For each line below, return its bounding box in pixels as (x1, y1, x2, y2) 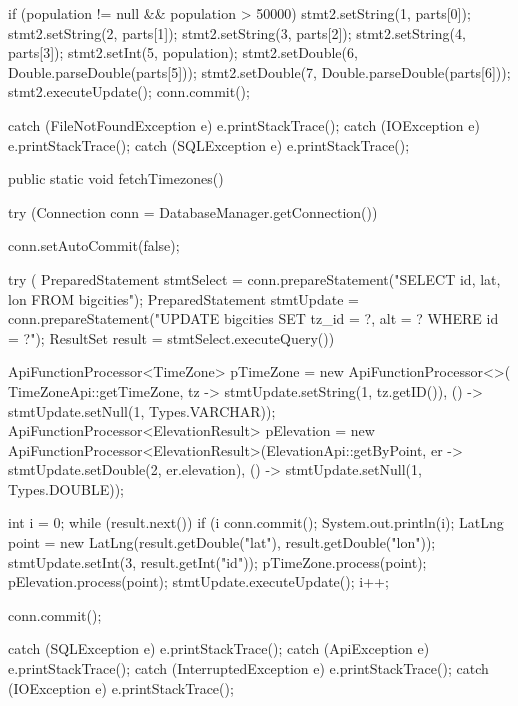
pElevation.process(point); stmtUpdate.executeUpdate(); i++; (8, 571, 389, 592)
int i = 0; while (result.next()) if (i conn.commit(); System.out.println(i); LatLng (8, 512, 504, 533)
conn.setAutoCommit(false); (8, 235, 180, 256)
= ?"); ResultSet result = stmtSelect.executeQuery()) (8, 327, 335, 348)
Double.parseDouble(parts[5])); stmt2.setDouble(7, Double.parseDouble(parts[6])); (8, 61, 511, 82)
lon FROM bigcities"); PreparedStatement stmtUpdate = (8, 288, 360, 309)
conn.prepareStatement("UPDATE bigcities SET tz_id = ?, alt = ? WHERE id (8, 308, 499, 329)
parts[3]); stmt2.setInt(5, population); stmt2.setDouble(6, (8, 42, 358, 63)
